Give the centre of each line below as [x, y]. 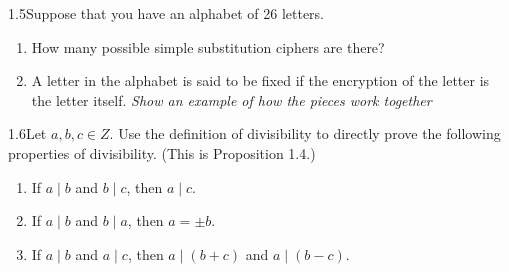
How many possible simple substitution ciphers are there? [208, 46]
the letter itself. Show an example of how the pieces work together [231, 99]
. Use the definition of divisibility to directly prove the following [305, 133]
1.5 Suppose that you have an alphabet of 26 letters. [166, 13]
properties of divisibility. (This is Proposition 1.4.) [162, 152]
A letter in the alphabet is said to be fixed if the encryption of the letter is [260, 80]
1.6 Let [27, 133]
